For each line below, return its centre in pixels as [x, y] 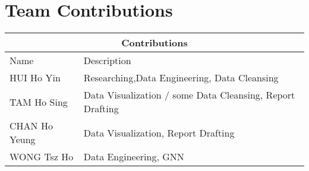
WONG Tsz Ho [42, 157]
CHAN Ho [31, 126]
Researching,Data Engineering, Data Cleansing [181, 78]
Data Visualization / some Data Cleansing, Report [189, 95]
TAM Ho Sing [39, 102]
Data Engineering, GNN [134, 157]
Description [107, 61]
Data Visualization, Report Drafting [159, 132]
